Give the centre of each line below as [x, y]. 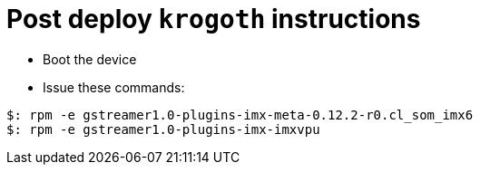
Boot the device [90, 59]
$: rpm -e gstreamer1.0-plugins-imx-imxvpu [163, 129]
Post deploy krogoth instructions [214, 19]
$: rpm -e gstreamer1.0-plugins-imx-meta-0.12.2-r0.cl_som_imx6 [240, 115]
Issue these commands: [114, 87]
